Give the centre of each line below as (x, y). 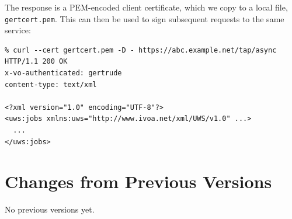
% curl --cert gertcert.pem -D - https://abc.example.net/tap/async (141, 50)
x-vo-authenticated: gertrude (63, 73)
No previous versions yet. (50, 209)
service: (18, 30)
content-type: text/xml (51, 84)
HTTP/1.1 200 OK (36, 62)
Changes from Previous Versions (138, 181)
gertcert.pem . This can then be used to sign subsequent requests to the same (145, 18)
